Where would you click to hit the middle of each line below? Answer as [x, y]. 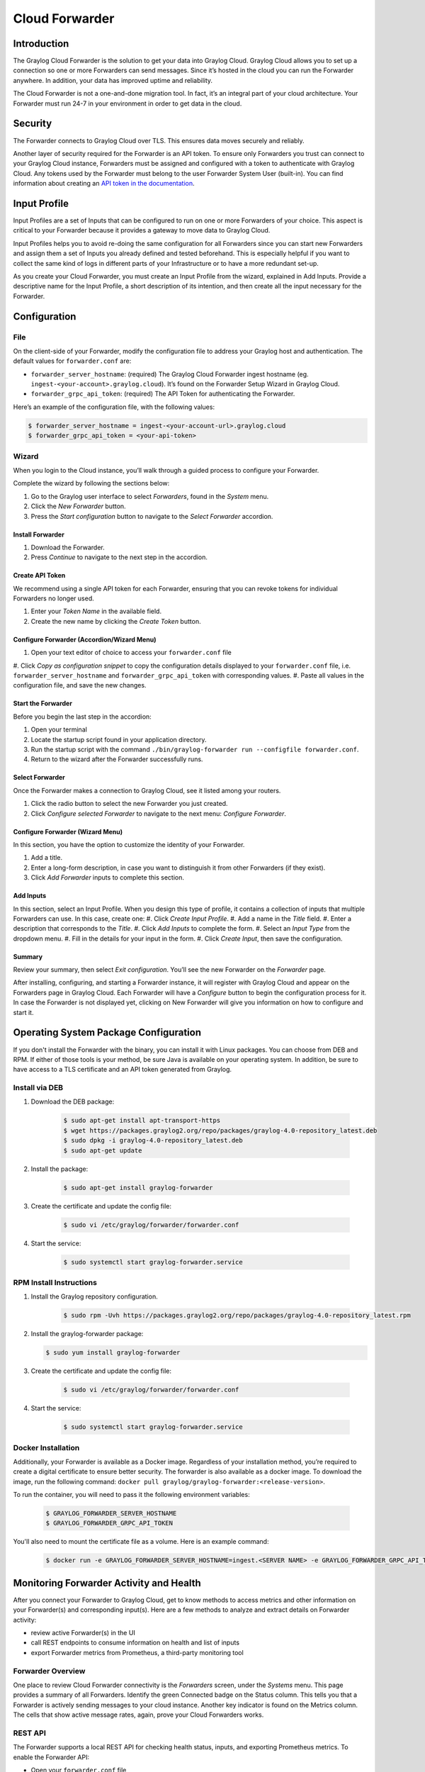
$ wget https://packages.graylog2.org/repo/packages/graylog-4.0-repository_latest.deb [220, 1130]
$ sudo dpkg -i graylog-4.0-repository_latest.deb [153, 1140]
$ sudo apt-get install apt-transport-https [142, 1121]
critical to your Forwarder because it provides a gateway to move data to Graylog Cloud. [142, 230]
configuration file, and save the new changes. [80, 685]
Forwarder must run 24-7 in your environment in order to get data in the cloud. [127, 103]
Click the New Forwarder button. [79, 506]
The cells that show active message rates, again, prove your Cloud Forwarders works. [138, 1715]
